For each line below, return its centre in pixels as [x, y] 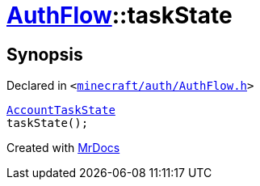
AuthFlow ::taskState [120, 15]
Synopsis [45, 54]
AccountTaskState [61, 110]
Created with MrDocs [63, 148]
